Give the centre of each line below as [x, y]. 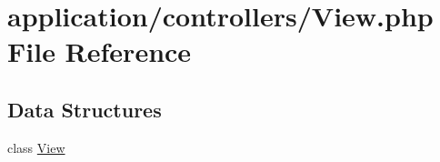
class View [36, 147]
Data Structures [85, 109]
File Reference [100, 51]
